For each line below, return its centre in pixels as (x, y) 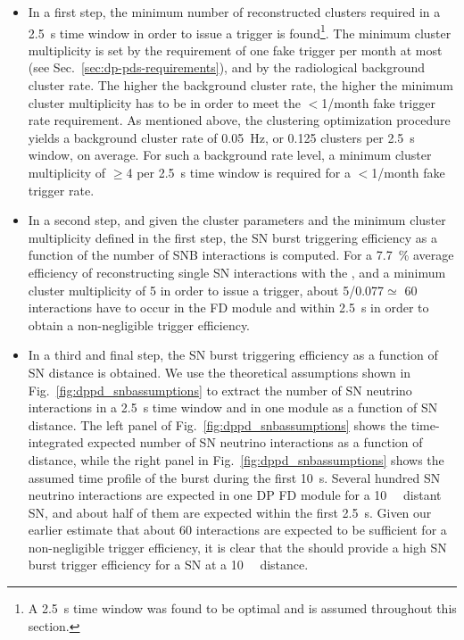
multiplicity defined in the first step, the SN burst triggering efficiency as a (232, 237)
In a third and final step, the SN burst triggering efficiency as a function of (233, 355)
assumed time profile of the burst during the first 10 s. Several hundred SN (234, 477)
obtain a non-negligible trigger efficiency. (139, 324)
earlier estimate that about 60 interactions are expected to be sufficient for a (237, 530)
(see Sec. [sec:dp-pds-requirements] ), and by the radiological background (227, 67)
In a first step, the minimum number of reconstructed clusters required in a (234, 12)
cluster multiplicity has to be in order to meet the (164, 102)
